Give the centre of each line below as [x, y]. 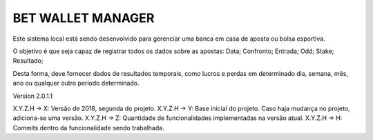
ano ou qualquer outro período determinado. [76, 83]
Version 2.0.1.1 [33, 96]
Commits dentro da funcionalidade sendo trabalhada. [89, 128]
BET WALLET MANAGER [84, 18]
